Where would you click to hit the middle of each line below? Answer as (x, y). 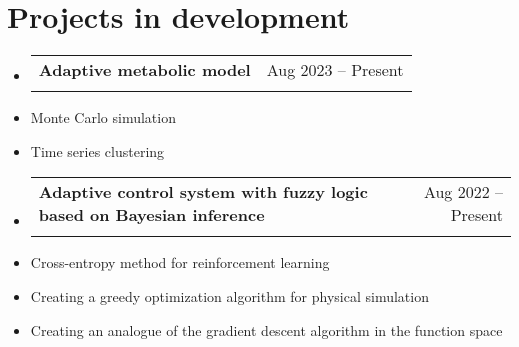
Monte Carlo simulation (103, 117)
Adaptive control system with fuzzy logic (203, 192)
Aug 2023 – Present (335, 70)
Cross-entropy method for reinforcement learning (180, 262)
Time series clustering (97, 150)
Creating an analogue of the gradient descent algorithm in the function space (266, 329)
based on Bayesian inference (151, 215)
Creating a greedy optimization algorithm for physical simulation (229, 295)
